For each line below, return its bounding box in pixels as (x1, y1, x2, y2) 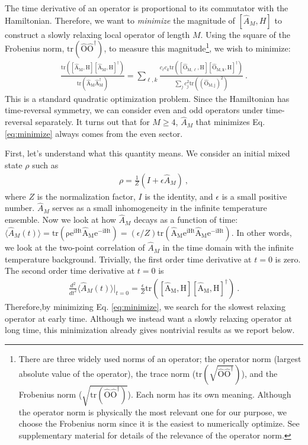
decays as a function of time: (133, 213, 238, 226)
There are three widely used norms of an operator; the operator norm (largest (18, 352, 301, 364)
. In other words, (231, 226, 292, 238)
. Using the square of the (200, 28, 290, 40)
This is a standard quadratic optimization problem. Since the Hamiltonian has (5, 92, 290, 104)
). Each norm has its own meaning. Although (127, 388, 291, 401)
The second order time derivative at (5, 264, 135, 277)
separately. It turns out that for (35, 116, 150, 128)
